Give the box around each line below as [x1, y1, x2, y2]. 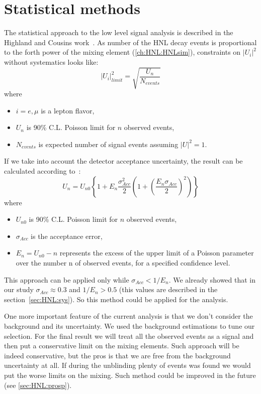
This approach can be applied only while [4, 274, 129, 285]
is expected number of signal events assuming [38, 139, 179, 149]
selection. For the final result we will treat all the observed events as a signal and [4, 330, 254, 341]
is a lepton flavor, [41, 105, 95, 115]
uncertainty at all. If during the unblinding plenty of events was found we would [4, 360, 251, 370]
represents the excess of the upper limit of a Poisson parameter [59, 247, 254, 258]
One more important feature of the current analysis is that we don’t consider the [4, 311, 253, 321]
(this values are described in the [119, 284, 218, 295]
